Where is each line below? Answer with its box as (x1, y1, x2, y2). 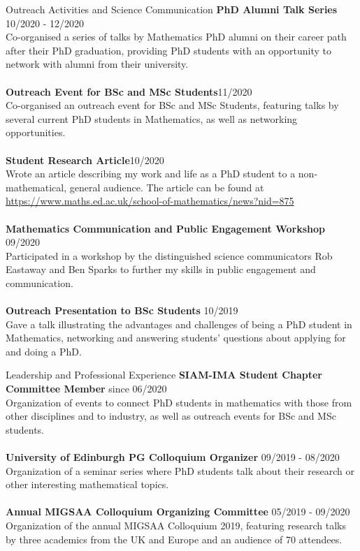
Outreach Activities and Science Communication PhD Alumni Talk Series (6, 2, 338, 16)
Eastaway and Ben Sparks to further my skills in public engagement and (6, 262, 316, 277)
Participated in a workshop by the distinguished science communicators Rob (6, 248, 333, 263)
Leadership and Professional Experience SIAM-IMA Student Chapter (6, 367, 322, 382)
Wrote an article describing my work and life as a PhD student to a (6, 166, 296, 181)
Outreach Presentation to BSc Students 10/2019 (6, 303, 238, 318)
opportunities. (6, 125, 66, 140)
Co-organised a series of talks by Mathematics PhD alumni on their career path (6, 29, 347, 44)
